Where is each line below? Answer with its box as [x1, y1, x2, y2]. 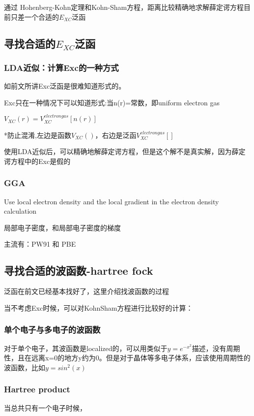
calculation [4, 206, 37, 216]
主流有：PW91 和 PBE [4, 239, 76, 249]
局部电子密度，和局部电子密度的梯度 [4, 222, 121, 232]
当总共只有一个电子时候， [4, 402, 86, 413]
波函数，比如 [4, 362, 45, 372]
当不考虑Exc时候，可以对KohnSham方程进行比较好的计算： [4, 302, 193, 313]
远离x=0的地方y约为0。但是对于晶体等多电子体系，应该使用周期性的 [31, 352, 251, 363]
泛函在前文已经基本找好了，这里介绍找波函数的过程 [4, 286, 169, 296]
